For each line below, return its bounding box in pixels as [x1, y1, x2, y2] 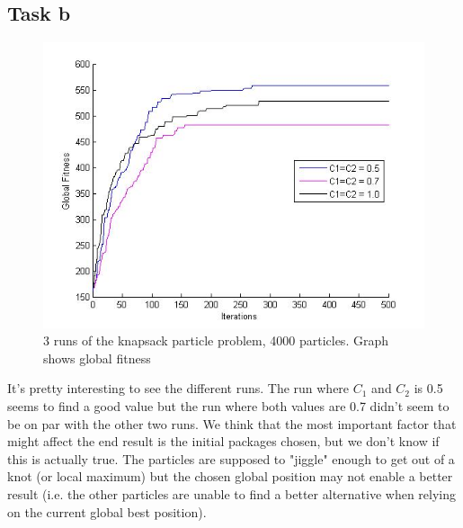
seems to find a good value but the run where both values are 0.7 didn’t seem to [7, 397, 450, 415]
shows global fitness [43, 348, 151, 367]
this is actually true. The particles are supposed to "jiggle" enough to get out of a [7, 449, 455, 468]
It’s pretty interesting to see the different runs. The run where [7, 379, 350, 398]
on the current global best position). [7, 502, 207, 521]
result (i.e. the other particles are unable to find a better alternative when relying [7, 484, 456, 503]
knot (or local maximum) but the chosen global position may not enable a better [7, 467, 453, 486]
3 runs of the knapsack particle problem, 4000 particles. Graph [43, 331, 388, 350]
